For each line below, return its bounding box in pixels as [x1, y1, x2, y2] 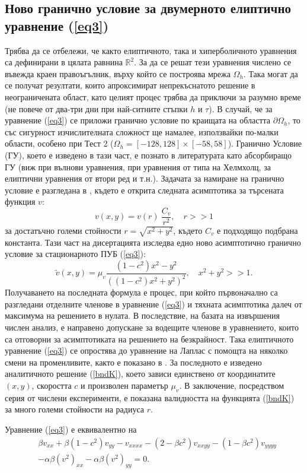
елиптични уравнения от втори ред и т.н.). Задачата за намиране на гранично [5, 172, 284, 185]
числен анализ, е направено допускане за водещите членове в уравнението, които [5, 321, 299, 334]
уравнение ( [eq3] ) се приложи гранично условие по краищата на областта [5, 114, 271, 126]
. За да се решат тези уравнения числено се [134, 56, 292, 68]
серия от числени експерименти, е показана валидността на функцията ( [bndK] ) [5, 391, 295, 404]
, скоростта [31, 379, 72, 392]
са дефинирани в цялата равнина [5, 56, 123, 68]
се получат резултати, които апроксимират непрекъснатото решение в [5, 79, 255, 91]
